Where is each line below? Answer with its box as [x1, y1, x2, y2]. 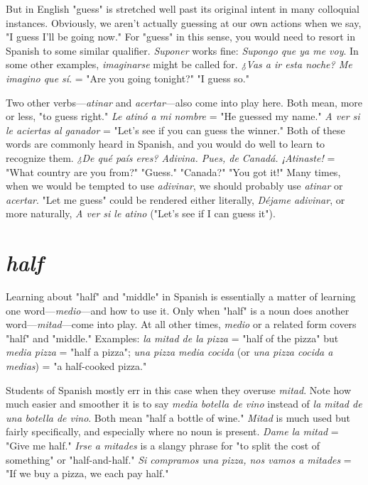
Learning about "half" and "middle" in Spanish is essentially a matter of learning [6, 289, 356, 304]
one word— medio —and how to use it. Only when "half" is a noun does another [6, 303, 350, 317]
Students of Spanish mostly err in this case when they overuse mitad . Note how [6, 382, 352, 397]
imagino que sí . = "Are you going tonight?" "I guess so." [6, 70, 249, 85]
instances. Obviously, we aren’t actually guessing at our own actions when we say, [6, 15, 362, 30]
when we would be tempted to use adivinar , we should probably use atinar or [6, 178, 343, 193]
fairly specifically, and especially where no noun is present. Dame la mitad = [6, 424, 339, 439]
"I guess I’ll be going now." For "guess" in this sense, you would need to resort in [6, 29, 355, 44]
